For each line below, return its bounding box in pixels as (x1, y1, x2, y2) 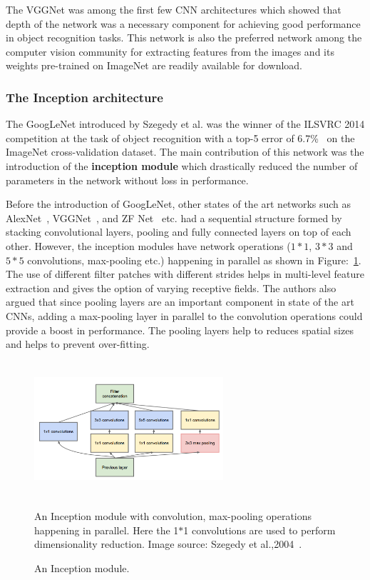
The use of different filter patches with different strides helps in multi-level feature (6, 266, 364, 281)
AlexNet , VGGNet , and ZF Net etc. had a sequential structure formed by (6, 210, 342, 225)
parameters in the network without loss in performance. (6, 172, 249, 187)
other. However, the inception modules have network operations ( (6, 238, 291, 253)
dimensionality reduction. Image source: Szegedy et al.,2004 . (34, 536, 302, 551)
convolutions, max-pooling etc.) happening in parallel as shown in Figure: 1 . (27, 252, 361, 267)
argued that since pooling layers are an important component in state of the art (6, 294, 354, 309)
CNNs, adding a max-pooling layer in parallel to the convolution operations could (6, 308, 363, 323)
